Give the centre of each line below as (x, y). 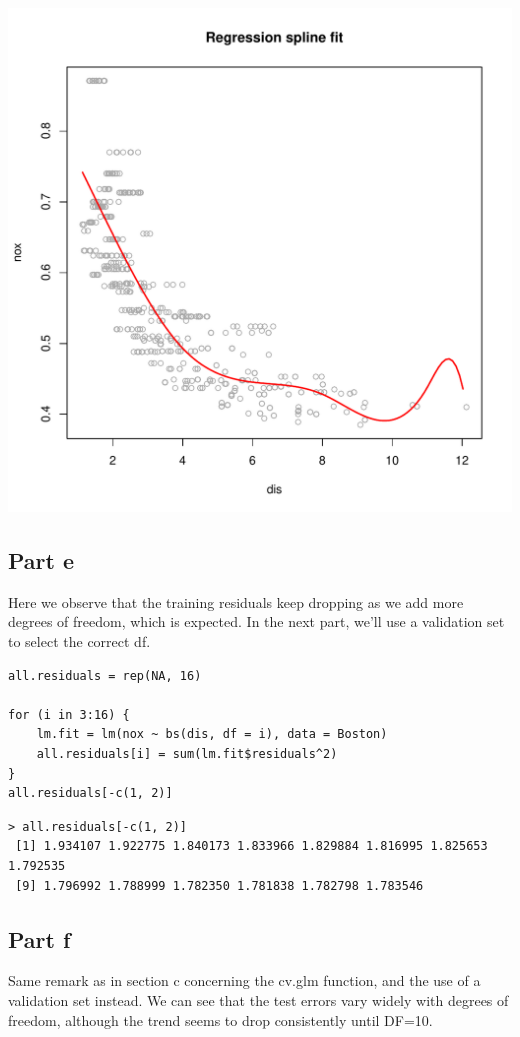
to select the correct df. (79, 640)
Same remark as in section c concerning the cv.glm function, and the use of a (244, 980)
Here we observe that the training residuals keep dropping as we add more (236, 601)
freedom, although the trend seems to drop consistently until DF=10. (220, 1019)
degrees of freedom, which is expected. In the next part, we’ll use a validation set (256, 621)
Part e (41, 559)
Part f (39, 938)
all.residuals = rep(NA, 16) (105, 675)
